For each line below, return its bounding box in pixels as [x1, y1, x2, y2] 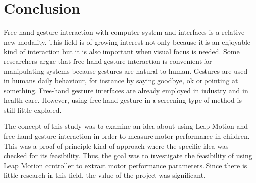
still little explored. [4, 104, 62, 115]
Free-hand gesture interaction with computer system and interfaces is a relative [4, 27, 245, 37]
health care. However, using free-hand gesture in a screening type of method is [4, 95, 242, 105]
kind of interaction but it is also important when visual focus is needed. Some [4, 46, 240, 57]
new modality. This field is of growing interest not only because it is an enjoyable [4, 36, 251, 47]
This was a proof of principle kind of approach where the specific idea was [4, 140, 229, 151]
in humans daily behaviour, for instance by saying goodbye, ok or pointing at [4, 75, 238, 86]
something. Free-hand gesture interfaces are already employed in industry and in [4, 85, 248, 95]
